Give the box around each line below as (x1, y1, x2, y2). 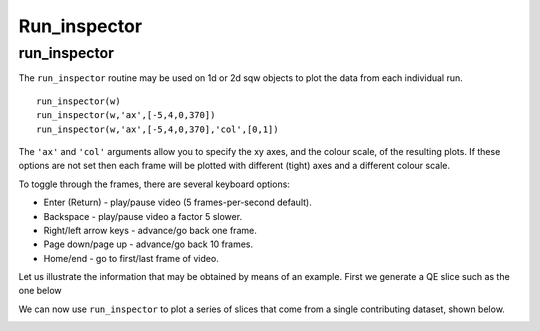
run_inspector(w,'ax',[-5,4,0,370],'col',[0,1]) (36, 123, 279, 135)
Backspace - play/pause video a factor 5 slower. (43, 210, 243, 222)
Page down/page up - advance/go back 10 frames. (43, 238, 254, 250)
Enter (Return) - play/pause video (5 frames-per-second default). (43, 196, 312, 209)
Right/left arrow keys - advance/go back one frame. (43, 224, 257, 236)
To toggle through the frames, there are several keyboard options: (18, 178, 290, 190)
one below (18, 285, 62, 297)
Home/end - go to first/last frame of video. (43, 252, 219, 264)
